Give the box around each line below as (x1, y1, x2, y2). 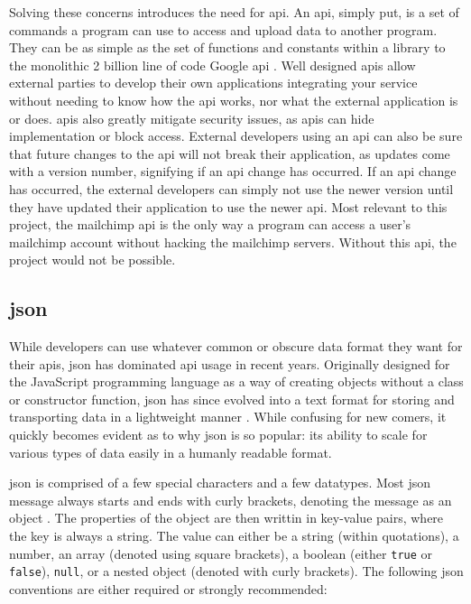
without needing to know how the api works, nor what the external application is (9, 90, 458, 109)
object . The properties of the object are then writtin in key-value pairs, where (9, 508, 444, 527)
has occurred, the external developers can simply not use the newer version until (9, 179, 454, 198)
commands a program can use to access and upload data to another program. (9, 20, 438, 39)
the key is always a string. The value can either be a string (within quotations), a (9, 526, 459, 545)
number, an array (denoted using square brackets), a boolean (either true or (9, 544, 433, 562)
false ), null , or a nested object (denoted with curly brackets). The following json (9, 562, 464, 581)
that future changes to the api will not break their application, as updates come (9, 144, 450, 163)
